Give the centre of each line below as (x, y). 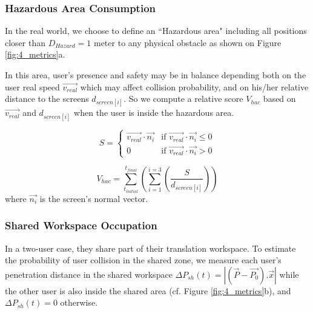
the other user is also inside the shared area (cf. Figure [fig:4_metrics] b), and (148, 290)
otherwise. (79, 302)
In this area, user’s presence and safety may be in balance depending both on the (156, 75)
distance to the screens (47, 99)
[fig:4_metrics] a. (35, 54)
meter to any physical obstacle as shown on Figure (187, 42)
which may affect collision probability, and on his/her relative (194, 86)
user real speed (32, 86)
